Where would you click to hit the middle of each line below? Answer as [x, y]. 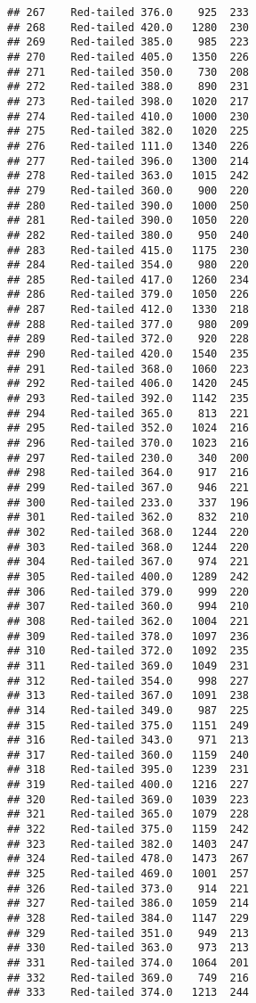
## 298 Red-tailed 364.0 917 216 [128, 473]
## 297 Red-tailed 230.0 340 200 [128, 458]
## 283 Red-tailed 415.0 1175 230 [128, 250]
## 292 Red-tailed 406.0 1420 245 [128, 384]
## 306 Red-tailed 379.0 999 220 [128, 592]
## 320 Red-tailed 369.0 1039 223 [128, 799]
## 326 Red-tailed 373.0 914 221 [128, 888]
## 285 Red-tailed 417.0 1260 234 [128, 280]
